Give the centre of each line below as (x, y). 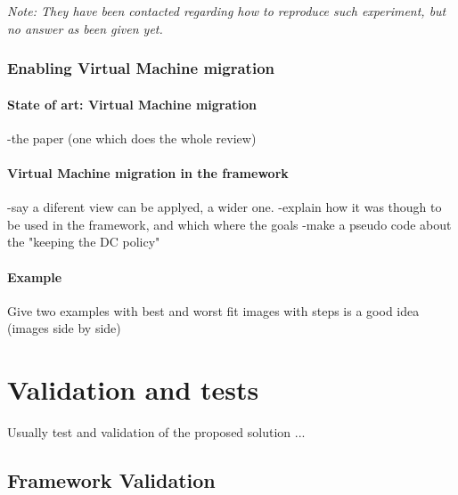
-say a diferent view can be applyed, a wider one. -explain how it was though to (225, 207)
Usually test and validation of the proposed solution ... (156, 432)
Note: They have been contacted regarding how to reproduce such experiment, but (227, 11)
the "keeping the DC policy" (84, 242)
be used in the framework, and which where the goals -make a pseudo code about (229, 224)
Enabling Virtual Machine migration (141, 68)
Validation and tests (133, 390)
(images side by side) (64, 328)
